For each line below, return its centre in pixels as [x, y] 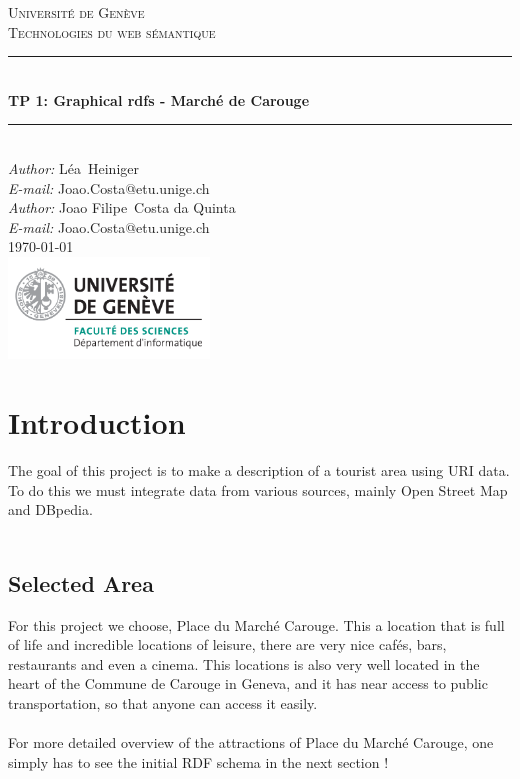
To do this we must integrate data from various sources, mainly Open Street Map [258, 489]
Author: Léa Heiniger [73, 167]
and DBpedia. [50, 509]
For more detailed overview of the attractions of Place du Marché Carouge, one [251, 742]
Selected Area [81, 582]
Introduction [97, 422]
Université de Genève [76, 12]
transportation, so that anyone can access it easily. [163, 703]
